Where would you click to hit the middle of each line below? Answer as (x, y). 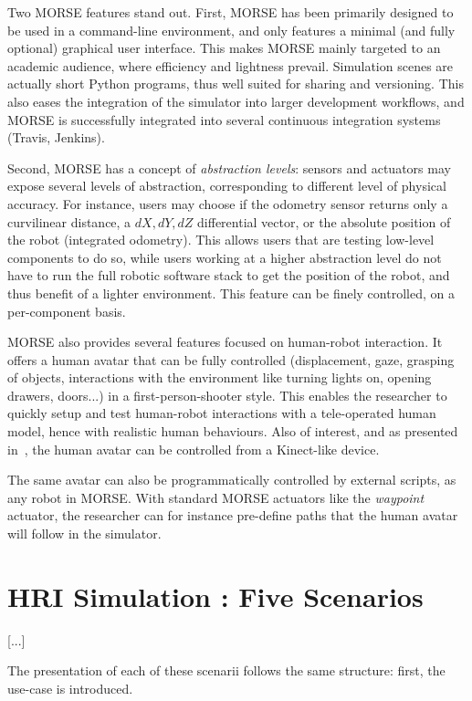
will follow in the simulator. (84, 534)
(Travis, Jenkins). (56, 137)
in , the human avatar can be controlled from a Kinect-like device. (194, 449)
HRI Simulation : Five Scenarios (215, 596)
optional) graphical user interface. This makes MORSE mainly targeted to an (224, 48)
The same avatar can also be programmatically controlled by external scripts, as (232, 480)
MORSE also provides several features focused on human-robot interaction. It (225, 342)
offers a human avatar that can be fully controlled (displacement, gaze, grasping (231, 359)
